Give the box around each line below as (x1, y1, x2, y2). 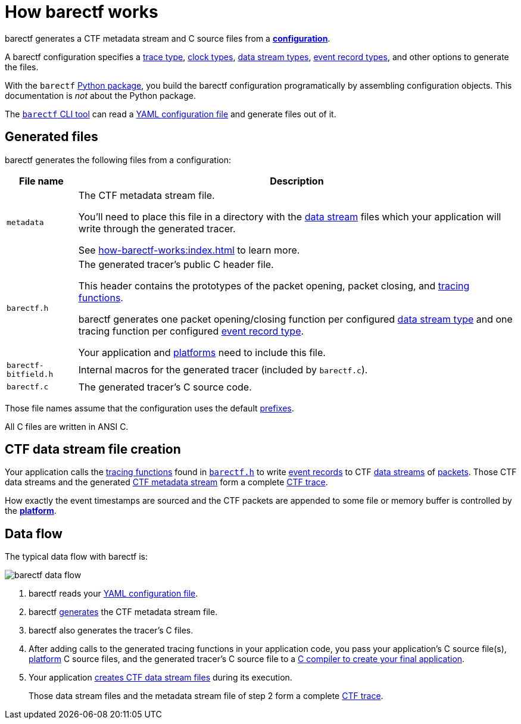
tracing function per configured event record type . (78, 324, 304, 337)
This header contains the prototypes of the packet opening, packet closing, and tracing (78, 279, 470, 292)
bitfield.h (7, 369, 54, 379)
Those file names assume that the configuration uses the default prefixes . (5, 402, 294, 413)
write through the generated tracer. (78, 222, 236, 235)
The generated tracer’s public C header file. (78, 258, 274, 270)
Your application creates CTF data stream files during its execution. (29, 672, 292, 683)
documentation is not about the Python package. (5, 90, 196, 101)
